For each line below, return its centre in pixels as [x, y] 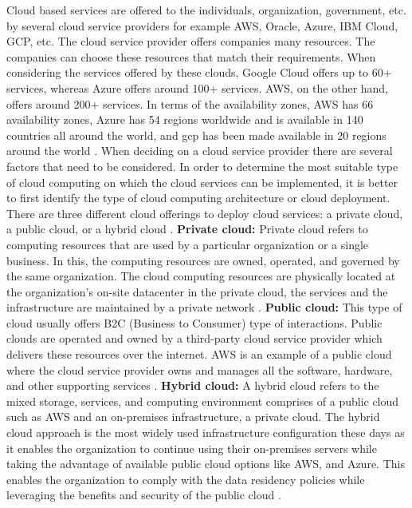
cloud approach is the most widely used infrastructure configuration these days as [206, 433]
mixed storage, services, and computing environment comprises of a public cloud [203, 401]
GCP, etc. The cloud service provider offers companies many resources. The [191, 41]
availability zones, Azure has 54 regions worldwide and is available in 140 [185, 119]
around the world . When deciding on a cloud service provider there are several [200, 151]
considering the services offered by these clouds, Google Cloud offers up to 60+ [199, 72]
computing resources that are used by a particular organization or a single [188, 244]
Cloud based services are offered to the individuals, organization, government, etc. [206, 10]
